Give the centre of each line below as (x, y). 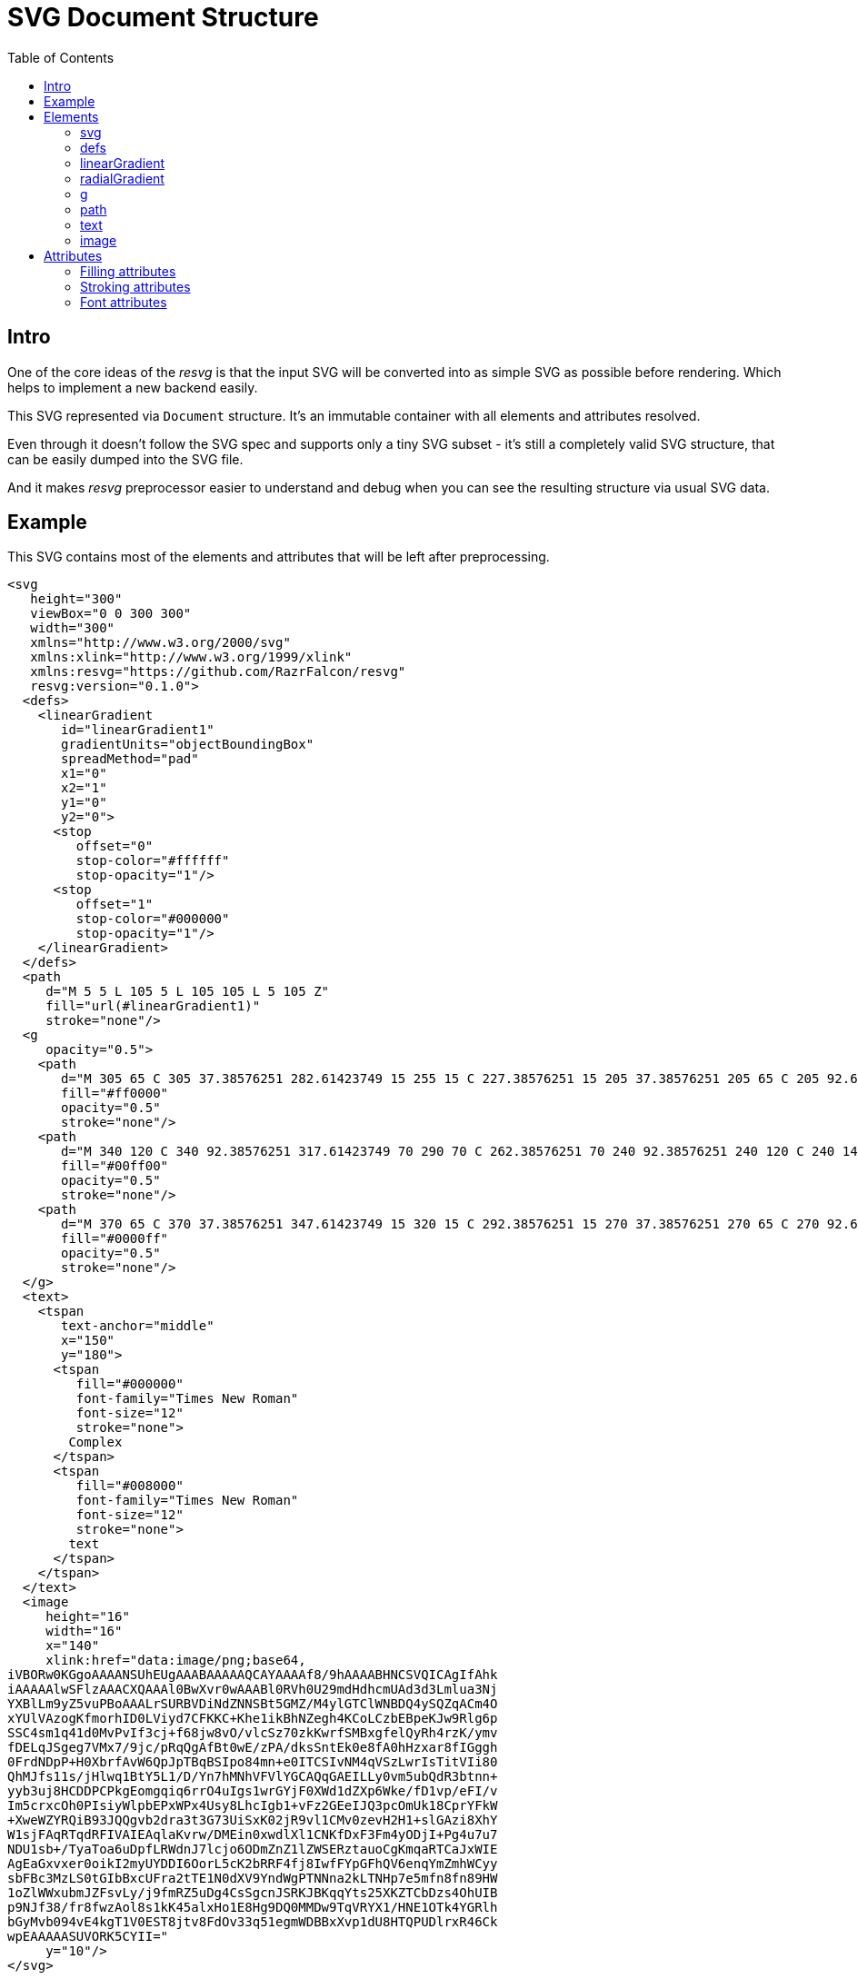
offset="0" (115, 846)
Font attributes (124, 302)
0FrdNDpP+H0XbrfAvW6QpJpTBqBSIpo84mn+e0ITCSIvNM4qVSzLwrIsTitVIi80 (253, 1762)
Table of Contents (61, 57)
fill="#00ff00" (115, 1166)
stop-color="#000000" (153, 919)
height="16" (88, 1617)
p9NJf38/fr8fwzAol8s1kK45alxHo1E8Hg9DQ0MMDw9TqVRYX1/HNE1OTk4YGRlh (253, 1908)
